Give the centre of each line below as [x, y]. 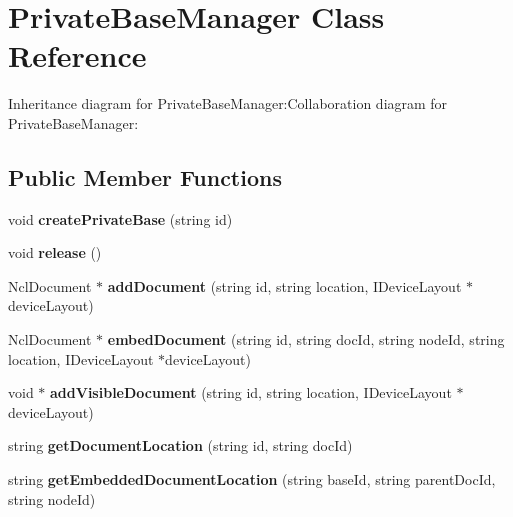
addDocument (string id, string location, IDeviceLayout [284, 285]
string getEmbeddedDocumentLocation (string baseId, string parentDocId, [252, 479]
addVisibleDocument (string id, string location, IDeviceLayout [251, 392]
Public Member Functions [145, 176]
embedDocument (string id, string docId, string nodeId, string [306, 339]
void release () [55, 252]
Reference [77, 55]
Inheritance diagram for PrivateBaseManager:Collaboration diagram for [228, 103]
